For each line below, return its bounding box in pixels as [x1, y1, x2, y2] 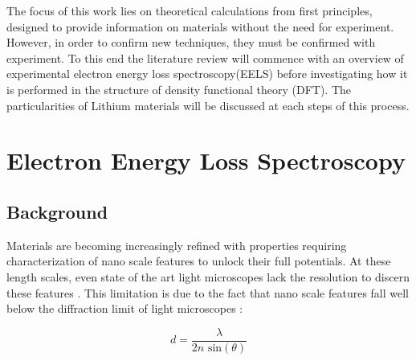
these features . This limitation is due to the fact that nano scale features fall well [6, 284, 410, 301]
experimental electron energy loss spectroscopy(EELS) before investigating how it [6, 65, 408, 82]
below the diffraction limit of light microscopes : [6, 300, 243, 317]
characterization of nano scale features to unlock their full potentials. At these [6, 252, 391, 269]
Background [6, 199, 108, 224]
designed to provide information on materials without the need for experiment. [6, 18, 394, 35]
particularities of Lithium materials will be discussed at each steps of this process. [6, 96, 410, 113]
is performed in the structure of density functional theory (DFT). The [6, 80, 352, 97]
